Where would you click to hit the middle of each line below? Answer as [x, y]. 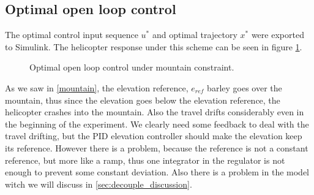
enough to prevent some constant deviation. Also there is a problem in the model [157, 172]
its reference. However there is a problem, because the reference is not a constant [157, 147]
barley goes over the [245, 87]
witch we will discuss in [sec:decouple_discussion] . [99, 184]
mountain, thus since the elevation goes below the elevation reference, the [143, 100]
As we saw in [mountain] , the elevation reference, [97, 87]
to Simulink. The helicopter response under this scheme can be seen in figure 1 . [154, 46]
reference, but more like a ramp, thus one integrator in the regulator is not [145, 160]
